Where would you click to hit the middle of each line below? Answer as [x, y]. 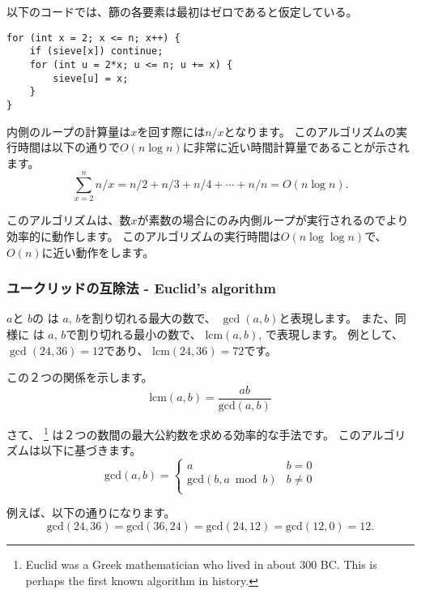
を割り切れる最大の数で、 [148, 318]
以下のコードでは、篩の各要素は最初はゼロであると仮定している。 [182, 11]
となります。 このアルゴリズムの [310, 131]
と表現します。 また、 [337, 318]
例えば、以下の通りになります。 [91, 513]
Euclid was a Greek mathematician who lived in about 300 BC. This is [201, 564]
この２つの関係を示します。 [80, 377]
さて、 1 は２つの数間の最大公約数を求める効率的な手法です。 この [184, 433]
